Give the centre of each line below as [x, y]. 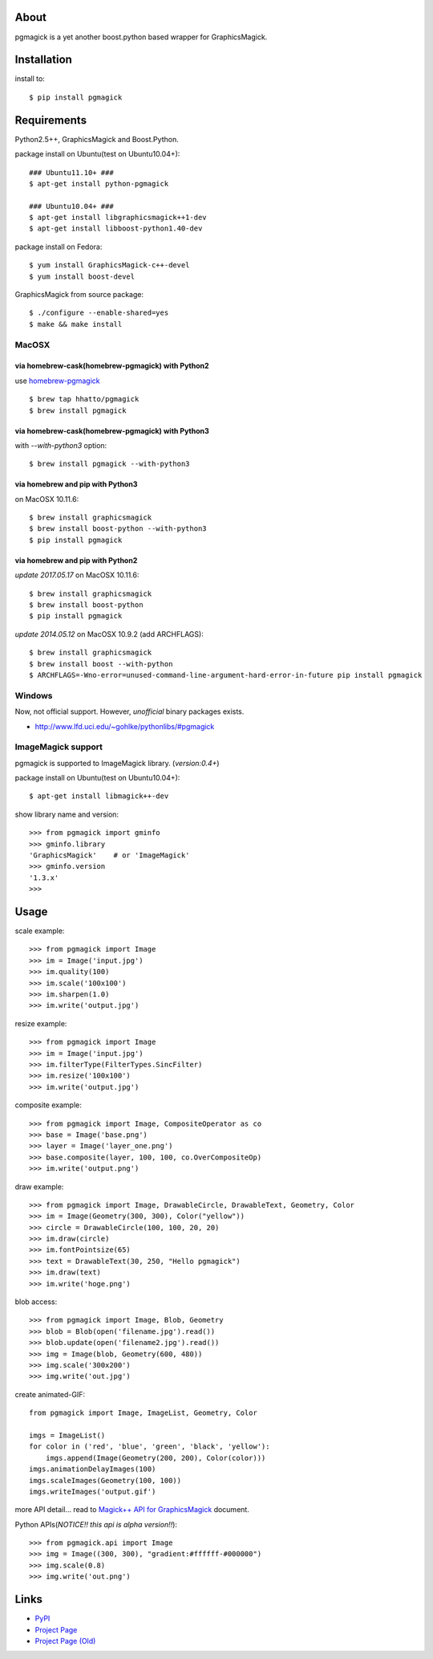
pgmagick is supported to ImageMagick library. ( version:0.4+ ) [117, 763]
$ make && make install [76, 324]
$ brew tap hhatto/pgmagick [84, 399]
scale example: [40, 931]
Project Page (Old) [65, 1641]
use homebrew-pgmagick [57, 381]
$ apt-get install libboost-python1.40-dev [116, 228]
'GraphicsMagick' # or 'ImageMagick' [109, 856]
